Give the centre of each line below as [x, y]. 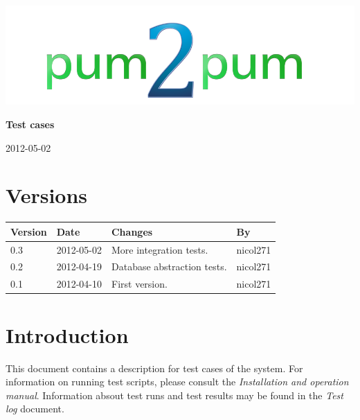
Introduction [67, 334]
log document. [35, 409]
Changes [132, 231]
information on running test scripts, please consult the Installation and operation [177, 382]
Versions [47, 195]
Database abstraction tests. [169, 266]
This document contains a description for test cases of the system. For [154, 368]
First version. [139, 284]
